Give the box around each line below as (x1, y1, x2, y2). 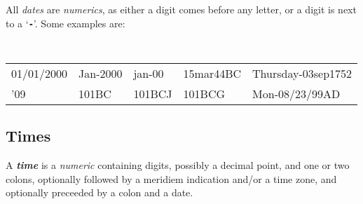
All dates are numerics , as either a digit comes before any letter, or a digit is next (6, 2, 357, 16)
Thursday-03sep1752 (252, 64, 352, 81)
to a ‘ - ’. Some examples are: (6, 15, 125, 30)
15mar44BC (183, 64, 242, 81)
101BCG (183, 85, 226, 102)
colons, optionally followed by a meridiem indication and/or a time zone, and (6, 171, 337, 186)
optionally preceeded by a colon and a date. (6, 185, 193, 200)
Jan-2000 (78, 64, 123, 81)
